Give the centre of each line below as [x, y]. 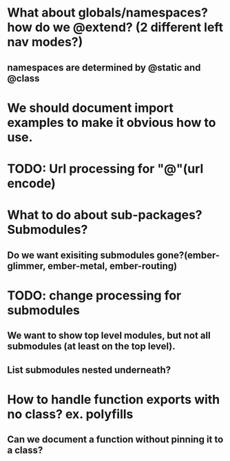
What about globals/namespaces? [108, 13]
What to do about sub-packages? [105, 215]
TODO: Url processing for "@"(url [105, 169]
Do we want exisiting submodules [81, 255]
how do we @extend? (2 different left [115, 27]
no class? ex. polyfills [70, 414]
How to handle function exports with [114, 399]
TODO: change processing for [94, 295]
